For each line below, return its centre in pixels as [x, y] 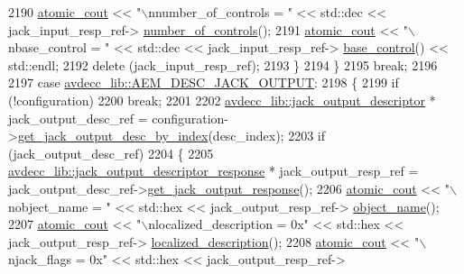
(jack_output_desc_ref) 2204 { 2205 [111, 153]
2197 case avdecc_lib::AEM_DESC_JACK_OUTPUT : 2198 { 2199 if [204, 82]
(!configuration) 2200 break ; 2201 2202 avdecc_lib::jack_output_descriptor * [222, 100]
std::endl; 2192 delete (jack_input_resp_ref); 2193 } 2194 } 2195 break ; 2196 [223, 64]
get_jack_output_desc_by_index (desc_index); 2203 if [172, 136]
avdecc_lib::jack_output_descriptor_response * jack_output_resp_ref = [213, 171]
